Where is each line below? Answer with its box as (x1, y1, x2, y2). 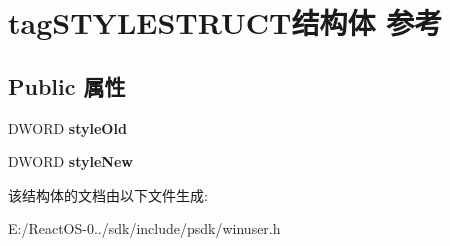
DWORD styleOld (8, 117, 127, 138)
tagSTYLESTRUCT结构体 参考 (8, 2, 443, 43)
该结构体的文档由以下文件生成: (8, 184, 208, 205)
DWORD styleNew (8, 151, 133, 172)
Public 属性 (8, 70, 126, 101)
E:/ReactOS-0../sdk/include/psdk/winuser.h (8, 218, 281, 239)
